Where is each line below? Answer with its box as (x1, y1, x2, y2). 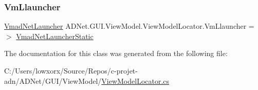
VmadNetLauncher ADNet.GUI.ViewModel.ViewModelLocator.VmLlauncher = (4, 21, 254, 31)
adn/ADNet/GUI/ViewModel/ (4, 75, 102, 86)
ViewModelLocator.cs (101, 75, 170, 86)
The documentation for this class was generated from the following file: (4, 48, 228, 59)
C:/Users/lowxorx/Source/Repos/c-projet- (4, 65, 138, 76)
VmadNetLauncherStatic (16, 30, 94, 41)
